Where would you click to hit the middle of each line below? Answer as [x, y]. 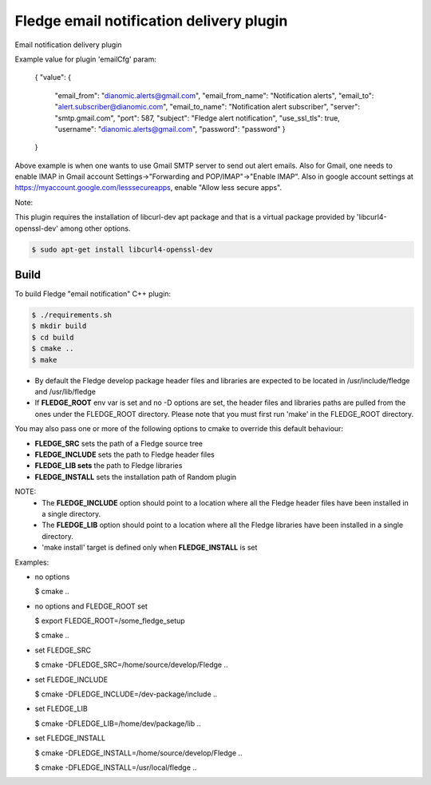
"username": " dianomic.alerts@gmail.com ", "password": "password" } [170, 129]
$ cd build [53, 337]
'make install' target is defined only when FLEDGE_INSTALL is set [150, 548]
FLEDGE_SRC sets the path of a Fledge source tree [119, 443]
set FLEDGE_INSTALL [70, 738]
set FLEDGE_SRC [63, 650]
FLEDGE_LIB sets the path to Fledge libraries [109, 466]
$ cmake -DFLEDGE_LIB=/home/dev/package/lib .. [118, 724]
